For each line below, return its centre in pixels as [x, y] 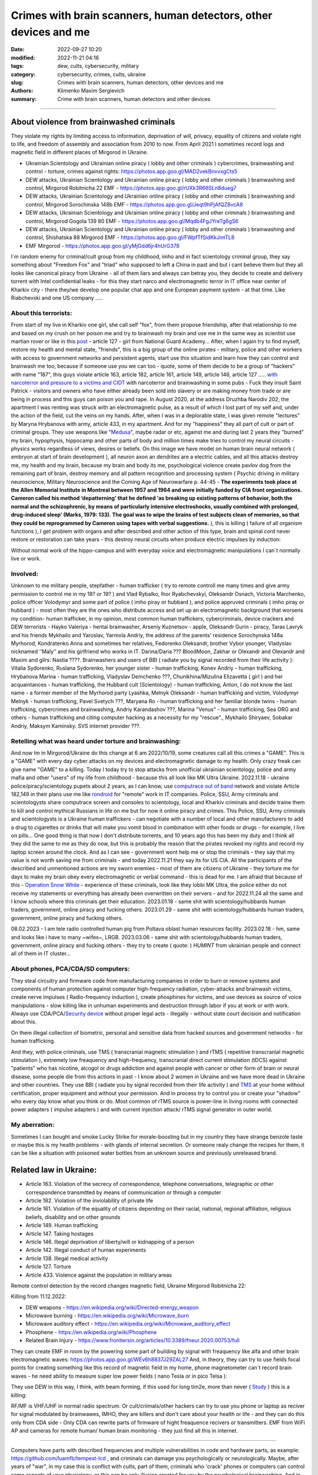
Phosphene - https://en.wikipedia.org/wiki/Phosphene [91, 1332]
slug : [17, 82]
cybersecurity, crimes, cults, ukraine [102, 74]
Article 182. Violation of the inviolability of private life [89, 1200]
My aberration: [33, 1125]
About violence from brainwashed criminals [93, 122]
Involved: [24, 573]
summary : [24, 99]
